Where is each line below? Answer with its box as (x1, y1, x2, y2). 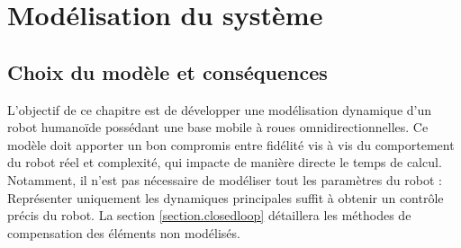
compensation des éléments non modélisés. (7, 223, 240, 242)
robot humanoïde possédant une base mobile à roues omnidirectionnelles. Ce (7, 118, 429, 137)
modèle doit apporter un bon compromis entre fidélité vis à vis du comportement (7, 135, 455, 154)
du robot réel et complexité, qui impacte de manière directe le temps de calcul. (7, 153, 442, 172)
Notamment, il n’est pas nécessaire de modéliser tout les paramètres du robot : (7, 170, 442, 189)
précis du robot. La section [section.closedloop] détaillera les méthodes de (7, 206, 411, 225)
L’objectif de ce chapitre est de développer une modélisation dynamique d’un (7, 100, 432, 119)
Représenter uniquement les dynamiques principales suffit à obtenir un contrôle (7, 188, 444, 207)
